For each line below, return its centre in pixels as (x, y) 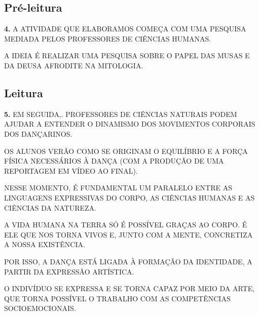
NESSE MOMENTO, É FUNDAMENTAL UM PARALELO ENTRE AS (118, 188)
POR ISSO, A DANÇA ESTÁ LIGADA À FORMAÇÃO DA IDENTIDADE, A (128, 261)
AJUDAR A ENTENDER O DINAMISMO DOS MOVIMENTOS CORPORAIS (130, 124)
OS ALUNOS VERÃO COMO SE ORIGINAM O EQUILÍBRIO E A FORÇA (126, 151)
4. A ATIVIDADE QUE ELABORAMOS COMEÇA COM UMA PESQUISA (125, 29)
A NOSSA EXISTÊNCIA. (45, 244)
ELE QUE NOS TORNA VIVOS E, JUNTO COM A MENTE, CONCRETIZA (128, 234)
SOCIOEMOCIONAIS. (40, 308)
